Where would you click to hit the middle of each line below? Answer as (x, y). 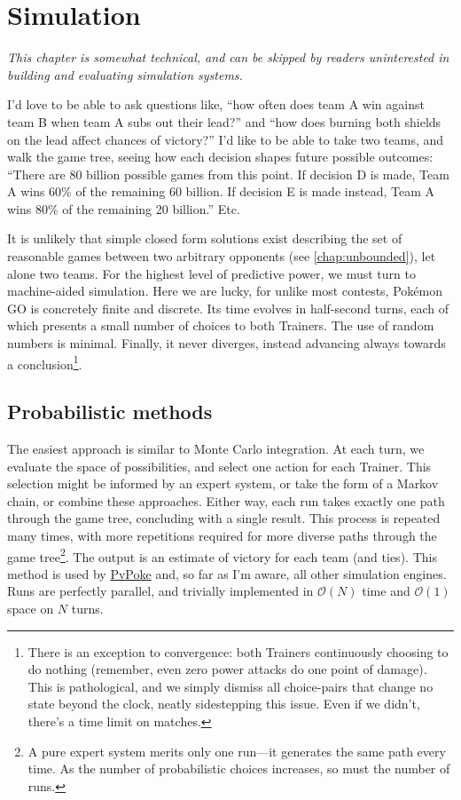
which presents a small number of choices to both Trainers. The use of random (221, 325)
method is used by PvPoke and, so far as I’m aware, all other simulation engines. (227, 573)
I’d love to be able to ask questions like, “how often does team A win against (216, 104)
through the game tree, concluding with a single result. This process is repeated (224, 518)
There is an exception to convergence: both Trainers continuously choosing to (238, 651)
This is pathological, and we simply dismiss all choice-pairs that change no (230, 686)
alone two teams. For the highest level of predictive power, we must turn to (211, 273)
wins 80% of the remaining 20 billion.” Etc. (124, 208)
